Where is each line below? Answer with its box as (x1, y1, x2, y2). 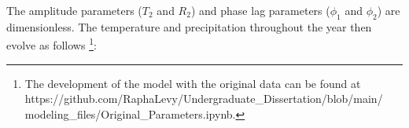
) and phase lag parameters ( (190, 2, 330, 18)
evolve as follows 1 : (6, 35, 97, 53)
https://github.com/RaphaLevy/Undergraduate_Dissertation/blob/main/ (24, 90, 383, 107)
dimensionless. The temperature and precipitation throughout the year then (6, 18, 372, 35)
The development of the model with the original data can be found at (24, 75, 361, 91)
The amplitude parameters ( (6, 2, 142, 18)
